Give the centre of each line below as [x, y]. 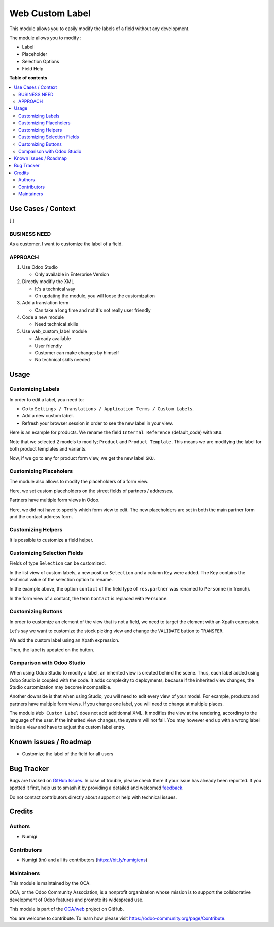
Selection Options [41, 62]
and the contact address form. [41, 516]
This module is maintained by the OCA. [50, 883]
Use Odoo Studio [40, 267]
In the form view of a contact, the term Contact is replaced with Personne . [89, 598]
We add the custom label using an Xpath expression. [64, 640]
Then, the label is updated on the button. [52, 650]
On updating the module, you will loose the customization [95, 296]
